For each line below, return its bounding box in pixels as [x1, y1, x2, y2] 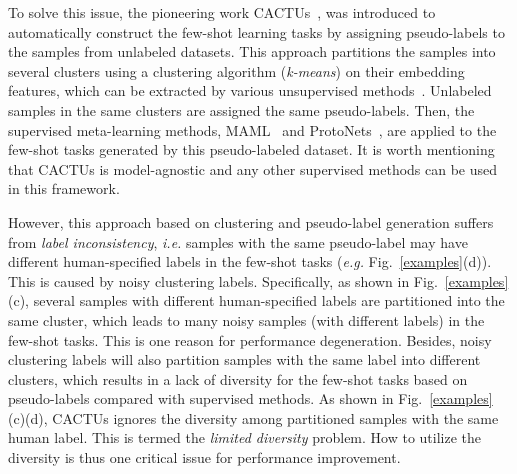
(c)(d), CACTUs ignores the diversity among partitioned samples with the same [8, 407, 499, 428]
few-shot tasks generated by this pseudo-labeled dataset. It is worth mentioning [8, 139, 495, 160]
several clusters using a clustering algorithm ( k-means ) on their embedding [8, 60, 465, 81]
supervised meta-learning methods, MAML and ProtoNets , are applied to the [8, 119, 497, 140]
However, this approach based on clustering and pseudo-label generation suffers [8, 211, 494, 232]
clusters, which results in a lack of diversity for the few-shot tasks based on [8, 368, 468, 389]
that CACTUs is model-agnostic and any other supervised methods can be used [8, 158, 498, 179]
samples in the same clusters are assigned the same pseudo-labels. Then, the [8, 99, 475, 120]
